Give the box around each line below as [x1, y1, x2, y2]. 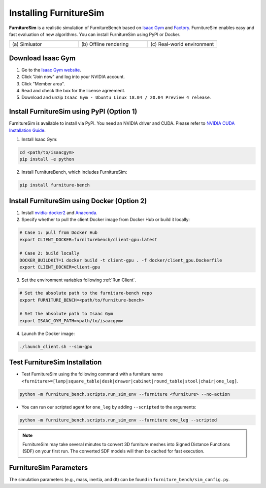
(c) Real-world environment [150, 41, 214, 48]
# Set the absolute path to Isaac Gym [19, 311, 113, 317]
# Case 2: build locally [19, 251, 80, 256]
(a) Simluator [12, 41, 42, 48]
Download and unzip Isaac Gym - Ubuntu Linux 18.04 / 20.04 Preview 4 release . [21, 94, 211, 101]
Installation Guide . [9, 127, 46, 133]
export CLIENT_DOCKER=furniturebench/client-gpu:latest [19, 237, 158, 242]
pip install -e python [19, 156, 74, 162]
